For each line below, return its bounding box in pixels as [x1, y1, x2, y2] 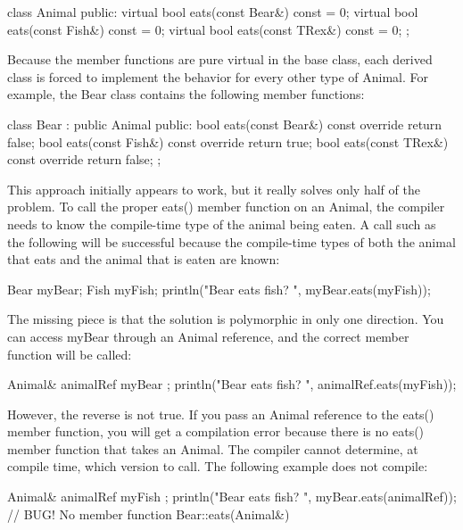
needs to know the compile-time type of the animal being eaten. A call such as [7, 214, 436, 233]
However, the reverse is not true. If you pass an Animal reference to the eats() [7, 404, 434, 423]
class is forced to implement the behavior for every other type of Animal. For [7, 67, 428, 86]
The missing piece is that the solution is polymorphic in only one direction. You [7, 310, 444, 328]
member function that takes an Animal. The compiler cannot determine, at [7, 439, 418, 458]
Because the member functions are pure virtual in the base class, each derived [7, 50, 433, 69]
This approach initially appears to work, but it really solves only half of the [7, 179, 420, 198]
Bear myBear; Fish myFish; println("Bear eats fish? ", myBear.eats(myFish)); [7, 279, 431, 298]
